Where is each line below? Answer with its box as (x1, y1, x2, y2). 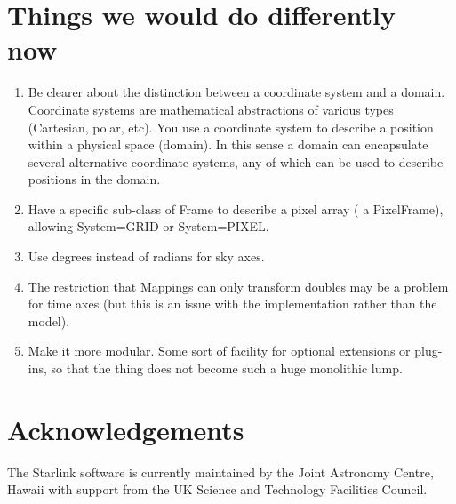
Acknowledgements (7, 411, 244, 447)
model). (28, 311, 70, 330)
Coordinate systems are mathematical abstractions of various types (28, 100, 394, 118)
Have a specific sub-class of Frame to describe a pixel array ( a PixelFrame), (28, 199, 444, 218)
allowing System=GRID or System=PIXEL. (28, 217, 269, 236)
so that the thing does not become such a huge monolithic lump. (51, 359, 403, 378)
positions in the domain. (28, 170, 161, 188)
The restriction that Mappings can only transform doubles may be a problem (28, 276, 449, 295)
